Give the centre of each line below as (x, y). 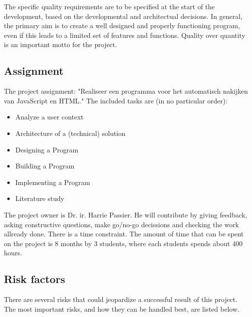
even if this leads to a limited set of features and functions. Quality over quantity (125, 35)
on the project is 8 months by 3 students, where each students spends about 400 (123, 243)
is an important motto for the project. (61, 44)
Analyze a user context (49, 117)
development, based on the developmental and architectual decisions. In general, (123, 16)
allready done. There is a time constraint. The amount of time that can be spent (124, 234)
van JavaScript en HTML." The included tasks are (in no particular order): (116, 100)
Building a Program (45, 166)
